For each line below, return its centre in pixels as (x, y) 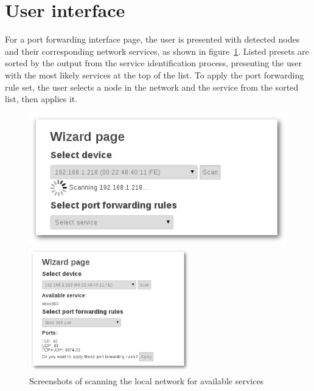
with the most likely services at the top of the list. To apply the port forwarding (155, 74)
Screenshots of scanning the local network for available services (147, 380)
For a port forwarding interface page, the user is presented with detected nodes (152, 39)
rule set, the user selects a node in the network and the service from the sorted (152, 87)
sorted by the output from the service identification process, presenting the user (153, 63)
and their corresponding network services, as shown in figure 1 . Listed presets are (157, 51)
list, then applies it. (41, 99)
